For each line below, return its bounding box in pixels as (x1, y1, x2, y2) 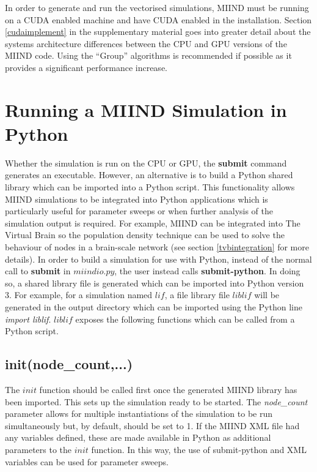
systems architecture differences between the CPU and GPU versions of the (5, 37, 287, 50)
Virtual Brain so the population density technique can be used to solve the (5, 228, 285, 241)
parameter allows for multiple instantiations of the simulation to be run (5, 407, 272, 420)
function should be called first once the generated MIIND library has (39, 383, 297, 395)
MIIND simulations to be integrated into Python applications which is (5, 192, 268, 205)
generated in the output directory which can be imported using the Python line (5, 301, 302, 313)
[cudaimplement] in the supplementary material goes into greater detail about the (5, 25, 311, 38)
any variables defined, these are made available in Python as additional (5, 431, 271, 444)
